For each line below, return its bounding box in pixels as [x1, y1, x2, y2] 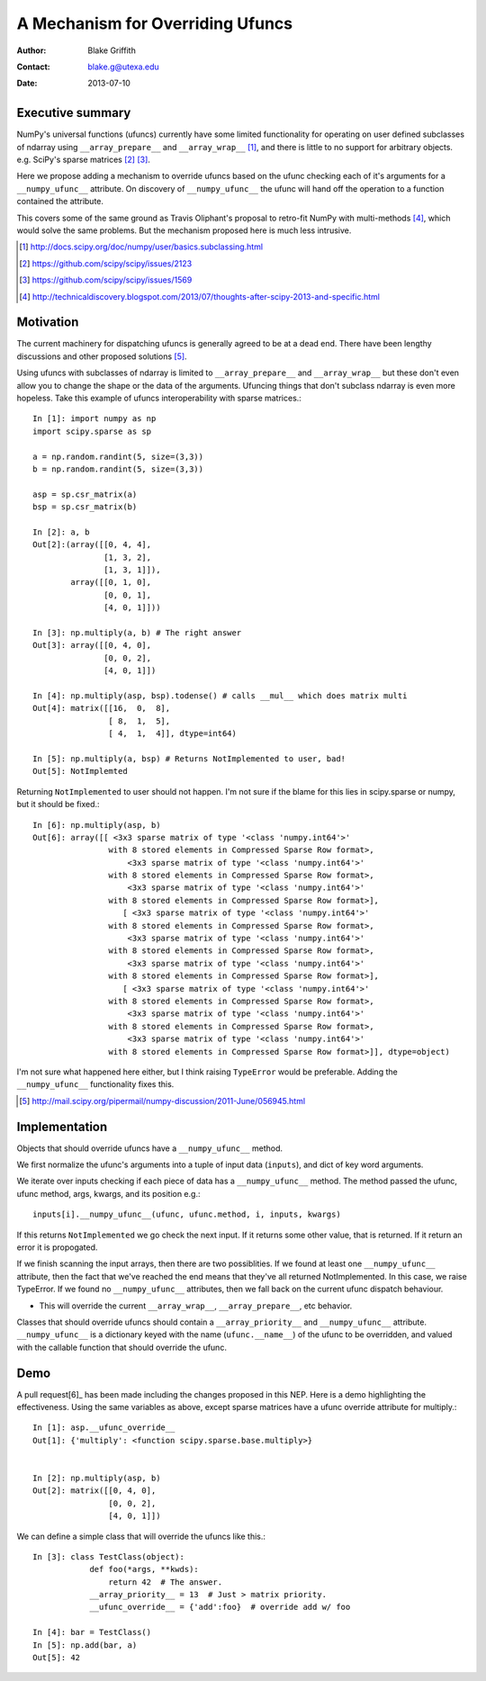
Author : [16, 45, 47, 56]
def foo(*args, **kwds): [89, 1564, 200, 1575]
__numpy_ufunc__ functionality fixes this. [16, 1079, 175, 1090]
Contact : [16, 61, 51, 72]
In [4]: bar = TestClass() [32, 1627, 152, 1638]
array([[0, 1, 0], [70, 577, 152, 588]
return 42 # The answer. [108, 1577, 223, 1587]
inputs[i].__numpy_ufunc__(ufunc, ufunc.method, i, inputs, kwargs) [32, 1209, 341, 1219]
